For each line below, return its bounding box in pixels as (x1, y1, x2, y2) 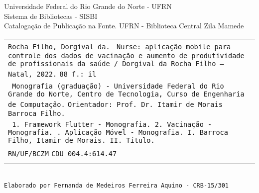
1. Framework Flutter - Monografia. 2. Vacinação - (12, 120, 212, 128)
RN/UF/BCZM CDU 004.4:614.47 (8, 149, 117, 158)
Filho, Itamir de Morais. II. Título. (8, 136, 155, 144)
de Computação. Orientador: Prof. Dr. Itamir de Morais (8, 100, 223, 108)
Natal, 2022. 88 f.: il (8, 70, 97, 78)
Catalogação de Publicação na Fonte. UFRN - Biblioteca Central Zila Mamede (4, 20, 244, 31)
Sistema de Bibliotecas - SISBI (4, 10, 98, 21)
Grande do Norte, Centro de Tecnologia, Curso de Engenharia (8, 90, 245, 98)
